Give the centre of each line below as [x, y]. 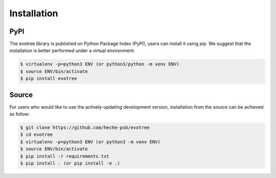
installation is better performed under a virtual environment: [72, 50]
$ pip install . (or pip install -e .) [70, 163]
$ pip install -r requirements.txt [65, 156]
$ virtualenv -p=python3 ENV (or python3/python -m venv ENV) [100, 64]
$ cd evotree [37, 135]
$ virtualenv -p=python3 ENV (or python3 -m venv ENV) [90, 142]
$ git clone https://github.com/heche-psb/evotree [85, 128]
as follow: [20, 114]
